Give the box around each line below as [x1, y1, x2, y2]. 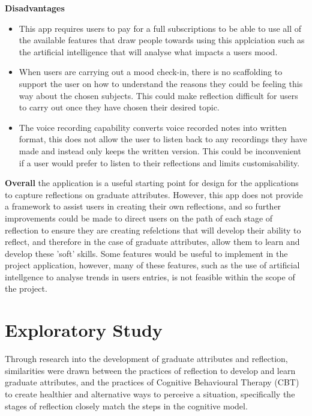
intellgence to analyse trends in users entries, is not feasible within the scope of [5, 270, 295, 283]
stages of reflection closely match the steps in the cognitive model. [5, 399, 248, 412]
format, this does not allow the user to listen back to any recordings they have [19, 133, 307, 145]
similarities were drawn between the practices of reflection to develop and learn [5, 364, 296, 376]
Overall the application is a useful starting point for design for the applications [5, 176, 299, 189]
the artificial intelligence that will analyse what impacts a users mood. [19, 45, 278, 58]
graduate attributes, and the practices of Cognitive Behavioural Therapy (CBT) [5, 376, 299, 388]
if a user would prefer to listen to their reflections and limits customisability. [19, 156, 300, 169]
